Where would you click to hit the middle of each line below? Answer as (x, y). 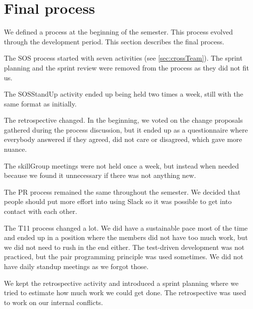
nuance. (16, 149)
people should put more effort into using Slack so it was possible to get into (118, 201)
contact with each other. (41, 211)
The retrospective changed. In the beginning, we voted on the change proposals (124, 120)
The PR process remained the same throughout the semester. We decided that (122, 191)
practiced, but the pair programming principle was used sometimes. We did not (124, 257)
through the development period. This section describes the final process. (114, 41)
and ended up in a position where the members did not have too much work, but (126, 237)
